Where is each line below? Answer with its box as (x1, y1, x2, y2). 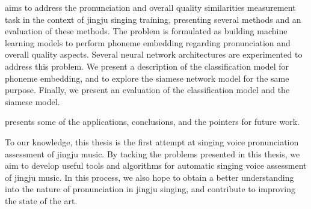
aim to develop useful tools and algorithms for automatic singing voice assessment (5, 159, 307, 172)
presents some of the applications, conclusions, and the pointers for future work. (5, 115, 300, 128)
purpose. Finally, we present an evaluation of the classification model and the (5, 83, 290, 96)
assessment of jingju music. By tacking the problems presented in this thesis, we (5, 147, 300, 160)
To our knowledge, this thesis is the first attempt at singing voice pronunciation (5, 135, 299, 148)
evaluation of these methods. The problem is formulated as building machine (5, 25, 288, 37)
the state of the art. (5, 194, 78, 207)
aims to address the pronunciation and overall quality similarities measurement (5, 1, 296, 13)
